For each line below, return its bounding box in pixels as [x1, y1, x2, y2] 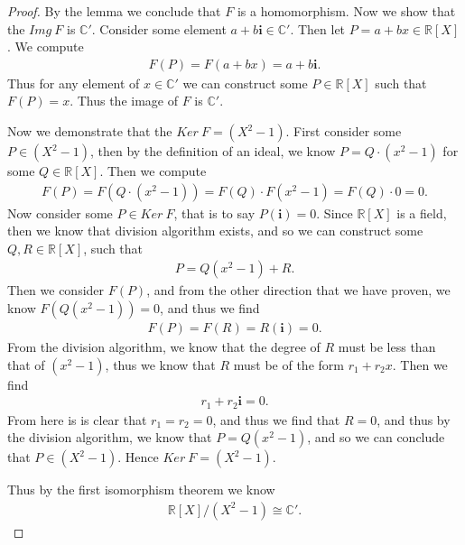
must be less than [338, 337, 436, 356]
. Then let [290, 19, 346, 38]
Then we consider [7, 281, 105, 300]
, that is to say [173, 203, 256, 222]
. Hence [117, 448, 159, 466]
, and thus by [377, 410, 451, 429]
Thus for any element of [7, 73, 140, 92]
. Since [316, 203, 353, 222]
